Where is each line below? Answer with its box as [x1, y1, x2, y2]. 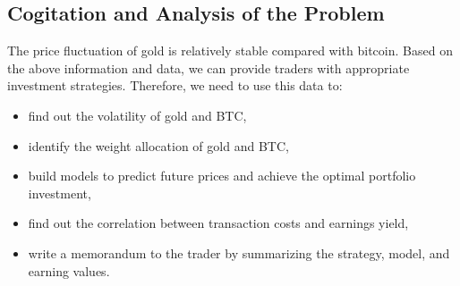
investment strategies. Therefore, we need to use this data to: [7, 76, 343, 95]
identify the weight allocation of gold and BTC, [28, 136, 289, 155]
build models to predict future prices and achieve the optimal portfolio [28, 166, 416, 185]
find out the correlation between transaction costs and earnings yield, [28, 214, 409, 232]
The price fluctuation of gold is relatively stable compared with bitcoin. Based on [7, 41, 453, 60]
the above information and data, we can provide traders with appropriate [7, 58, 410, 77]
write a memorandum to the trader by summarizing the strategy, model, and [28, 243, 450, 262]
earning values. [28, 261, 110, 280]
